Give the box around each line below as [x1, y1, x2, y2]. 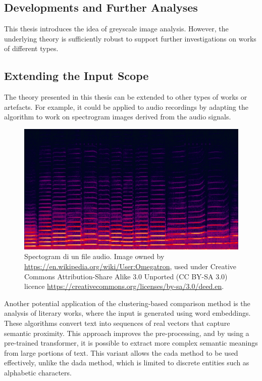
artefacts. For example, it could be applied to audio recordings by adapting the [4, 101, 248, 112]
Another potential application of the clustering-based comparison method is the [4, 298, 250, 308]
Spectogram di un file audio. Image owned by [24, 251, 165, 262]
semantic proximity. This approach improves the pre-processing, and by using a [4, 327, 249, 338]
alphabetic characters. [4, 367, 72, 377]
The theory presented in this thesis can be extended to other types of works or [4, 92, 247, 102]
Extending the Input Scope [4, 68, 149, 83]
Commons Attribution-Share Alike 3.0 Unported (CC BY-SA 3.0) [24, 271, 228, 281]
